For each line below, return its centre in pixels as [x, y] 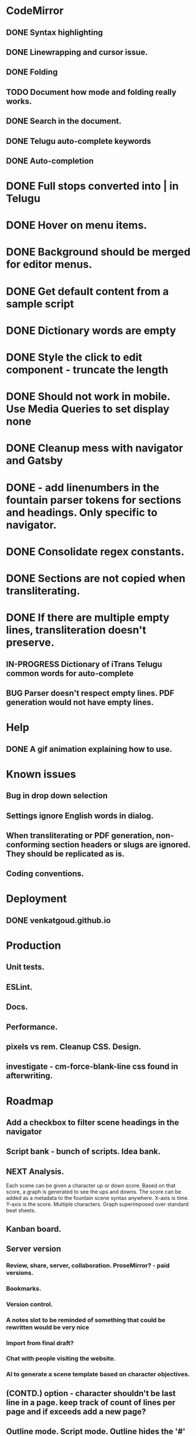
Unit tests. [25, 967]
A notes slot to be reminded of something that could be [86, 1320]
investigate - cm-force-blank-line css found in [92, 1067]
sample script [40, 304]
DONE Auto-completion [50, 161]
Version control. [30, 1304]
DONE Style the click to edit [74, 358]
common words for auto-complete [70, 673]
